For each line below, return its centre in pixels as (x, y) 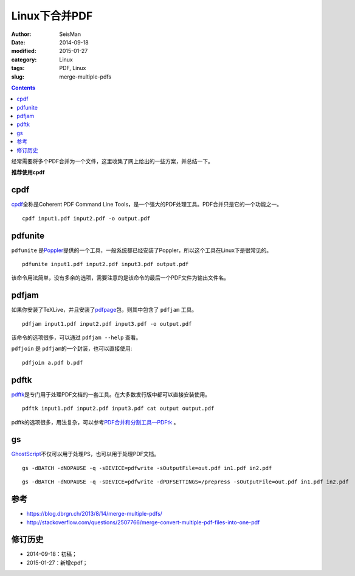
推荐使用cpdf (28, 172)
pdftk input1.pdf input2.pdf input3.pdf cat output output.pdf (118, 409)
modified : (24, 51)
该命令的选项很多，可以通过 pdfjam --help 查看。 (76, 337)
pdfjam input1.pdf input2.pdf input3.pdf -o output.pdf (107, 324)
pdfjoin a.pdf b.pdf (53, 363)
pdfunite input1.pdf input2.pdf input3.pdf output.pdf (105, 264)
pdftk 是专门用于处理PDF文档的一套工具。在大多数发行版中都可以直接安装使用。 (111, 394)
